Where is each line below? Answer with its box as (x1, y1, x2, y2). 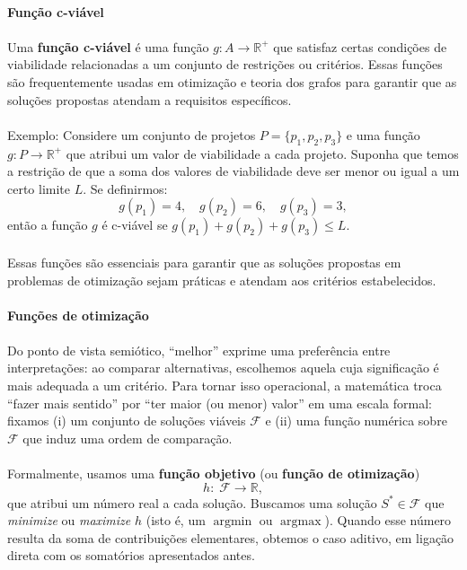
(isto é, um (145, 511, 206, 530)
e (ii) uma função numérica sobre (265, 411, 447, 430)
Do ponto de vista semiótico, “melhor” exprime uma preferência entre (7, 340, 391, 359)
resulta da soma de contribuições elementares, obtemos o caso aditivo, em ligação (7, 528, 454, 547)
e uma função (346, 125, 420, 144)
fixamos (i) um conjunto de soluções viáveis (7, 411, 246, 430)
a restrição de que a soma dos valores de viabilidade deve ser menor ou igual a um (7, 162, 460, 180)
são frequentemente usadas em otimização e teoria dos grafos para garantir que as (7, 72, 457, 91)
